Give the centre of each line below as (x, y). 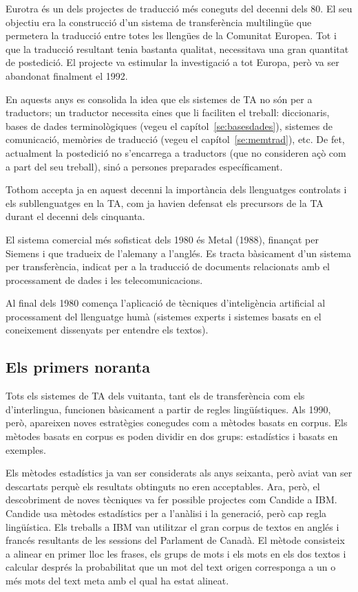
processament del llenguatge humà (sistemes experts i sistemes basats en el (164, 316)
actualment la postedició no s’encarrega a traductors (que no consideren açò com (176, 152)
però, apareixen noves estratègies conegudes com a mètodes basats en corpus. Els (177, 423)
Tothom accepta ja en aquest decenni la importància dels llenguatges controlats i (176, 189)
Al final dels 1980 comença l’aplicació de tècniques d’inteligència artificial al (166, 303)
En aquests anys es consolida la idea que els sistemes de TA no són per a (159, 99)
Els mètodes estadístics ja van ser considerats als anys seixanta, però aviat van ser (179, 473)
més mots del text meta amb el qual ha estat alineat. (117, 580)
